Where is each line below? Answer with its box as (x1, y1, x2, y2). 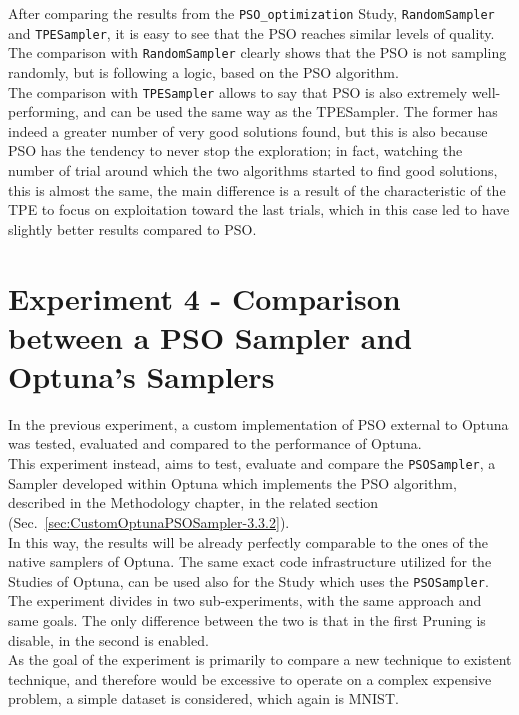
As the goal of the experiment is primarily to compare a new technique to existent (8, 649, 512, 670)
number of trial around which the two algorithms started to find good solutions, (8, 160, 498, 180)
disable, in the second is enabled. (8, 629, 209, 650)
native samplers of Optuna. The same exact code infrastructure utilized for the (8, 551, 492, 572)
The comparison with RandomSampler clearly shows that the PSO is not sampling (8, 42, 507, 63)
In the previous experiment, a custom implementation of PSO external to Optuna (8, 413, 509, 434)
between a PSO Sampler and (8, 316, 413, 357)
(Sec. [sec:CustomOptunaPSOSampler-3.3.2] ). (8, 511, 290, 532)
